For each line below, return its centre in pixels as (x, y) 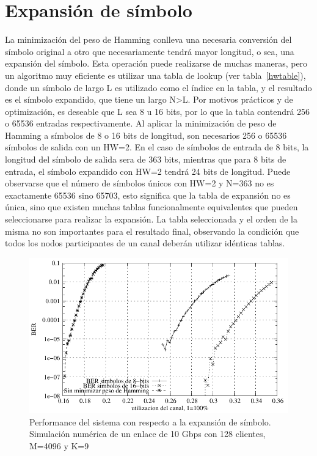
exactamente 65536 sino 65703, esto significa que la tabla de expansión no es (148, 195)
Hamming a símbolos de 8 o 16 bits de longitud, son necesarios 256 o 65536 (146, 135)
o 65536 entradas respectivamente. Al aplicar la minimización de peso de (141, 123)
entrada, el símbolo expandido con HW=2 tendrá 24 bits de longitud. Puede (148, 171)
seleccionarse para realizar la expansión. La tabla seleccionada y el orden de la (151, 219)
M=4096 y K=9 (59, 445)
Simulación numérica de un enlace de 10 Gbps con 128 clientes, (148, 434)
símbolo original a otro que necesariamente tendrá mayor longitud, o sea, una (150, 51)
